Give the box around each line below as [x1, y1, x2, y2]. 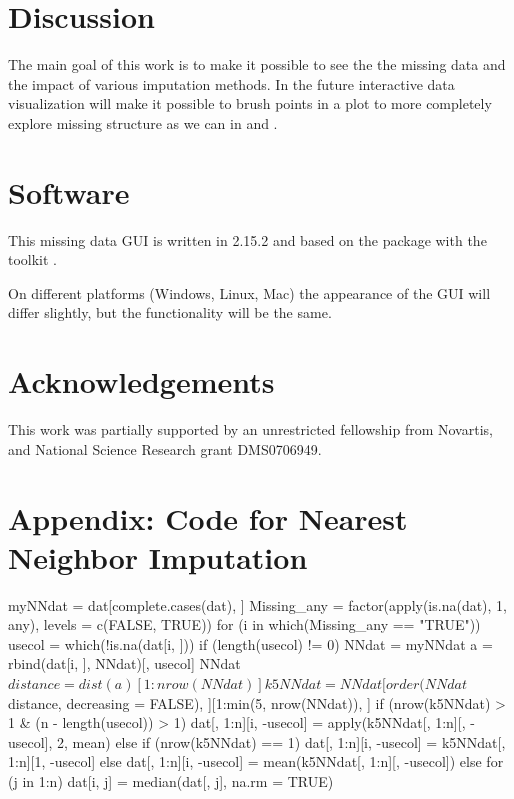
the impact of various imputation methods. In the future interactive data [8, 73, 455, 94]
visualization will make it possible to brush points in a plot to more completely [8, 93, 492, 114]
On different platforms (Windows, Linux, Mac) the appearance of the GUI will [8, 282, 491, 303]
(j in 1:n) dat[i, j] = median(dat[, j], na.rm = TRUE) [8, 770, 334, 791]
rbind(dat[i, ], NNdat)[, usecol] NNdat [8, 653, 241, 674]
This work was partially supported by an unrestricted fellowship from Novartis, [8, 419, 493, 440]
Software [8, 171, 130, 212]
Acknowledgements [8, 361, 275, 402]
